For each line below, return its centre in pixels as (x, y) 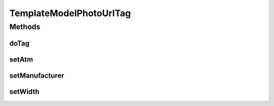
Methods (25, 27)
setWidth (24, 92)
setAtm (21, 59)
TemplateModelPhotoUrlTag (70, 13)
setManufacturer (37, 75)
